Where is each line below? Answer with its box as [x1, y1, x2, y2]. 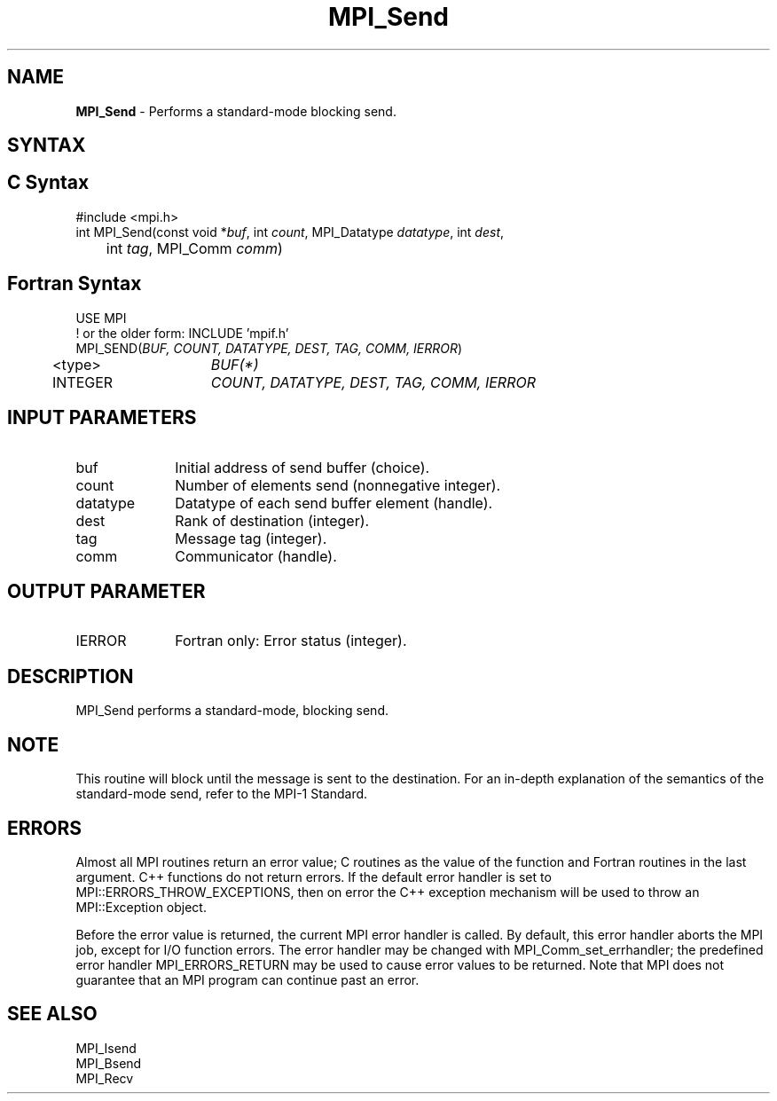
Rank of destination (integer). [175, 511, 370, 530]
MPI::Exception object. [75, 899, 207, 915]
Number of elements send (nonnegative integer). [175, 476, 501, 494]
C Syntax [7, 171, 90, 194]
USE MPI [75, 310, 127, 326]
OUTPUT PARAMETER [7, 579, 206, 602]
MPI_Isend [75, 1040, 137, 1056]
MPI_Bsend [75, 1055, 142, 1071]
